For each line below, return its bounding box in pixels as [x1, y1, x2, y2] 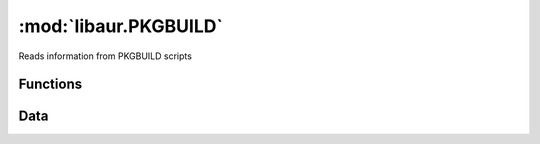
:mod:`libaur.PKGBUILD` [18, 15, 224, 37]
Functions [18, 76, 83, 93]
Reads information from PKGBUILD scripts [18, 50, 192, 62]
